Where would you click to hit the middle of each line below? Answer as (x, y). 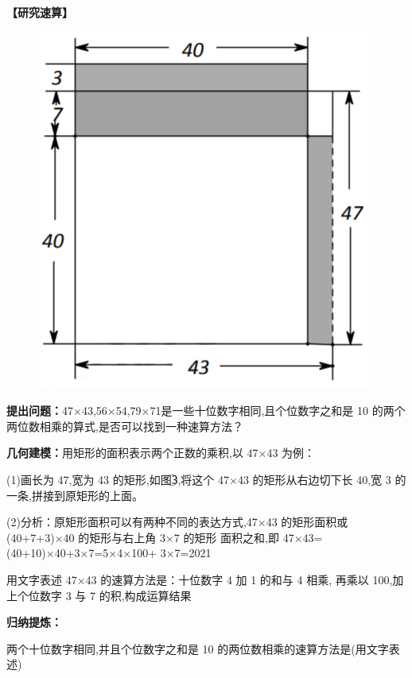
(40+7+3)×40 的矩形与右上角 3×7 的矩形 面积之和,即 (143, 537)
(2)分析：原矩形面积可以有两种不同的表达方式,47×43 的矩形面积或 (177, 522)
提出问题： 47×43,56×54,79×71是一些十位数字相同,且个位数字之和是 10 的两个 (206, 411)
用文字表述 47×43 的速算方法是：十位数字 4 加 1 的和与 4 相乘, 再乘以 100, (200, 579)
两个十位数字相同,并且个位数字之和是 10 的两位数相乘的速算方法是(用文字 (198, 648)
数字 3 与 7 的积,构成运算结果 (115, 595)
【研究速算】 (40, 12)
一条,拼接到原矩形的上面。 (75, 495)
